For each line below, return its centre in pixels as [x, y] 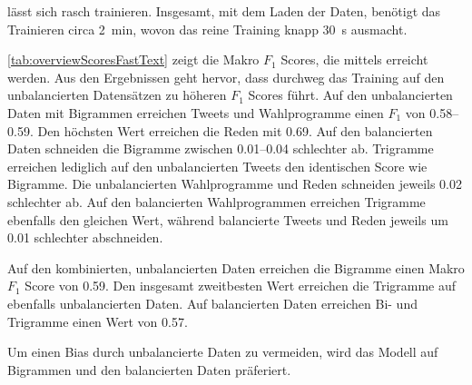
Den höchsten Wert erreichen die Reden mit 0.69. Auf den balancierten [235, 130]
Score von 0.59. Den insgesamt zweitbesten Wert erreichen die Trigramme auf [241, 286]
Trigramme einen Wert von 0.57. [98, 321]
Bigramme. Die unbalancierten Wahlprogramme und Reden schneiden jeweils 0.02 [235, 184]
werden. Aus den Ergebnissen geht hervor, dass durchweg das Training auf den [226, 77]
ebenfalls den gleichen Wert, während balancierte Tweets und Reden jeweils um [228, 219]
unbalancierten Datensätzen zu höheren [117, 95]
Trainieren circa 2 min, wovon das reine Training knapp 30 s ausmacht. [207, 29]
